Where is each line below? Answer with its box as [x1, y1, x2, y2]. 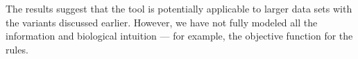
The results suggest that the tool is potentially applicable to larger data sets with [6, 1, 352, 15]
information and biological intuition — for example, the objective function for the [6, 28, 353, 43]
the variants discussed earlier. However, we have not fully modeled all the [6, 15, 318, 29]
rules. [6, 42, 28, 56]
